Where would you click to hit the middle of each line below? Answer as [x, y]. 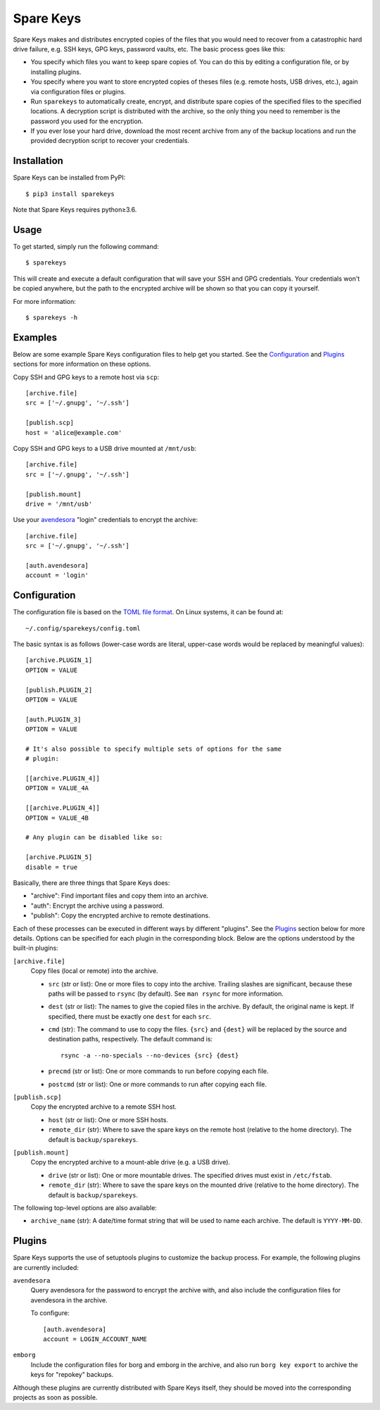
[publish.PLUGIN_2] [59, 690]
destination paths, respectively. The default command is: [131, 1039]
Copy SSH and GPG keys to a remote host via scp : [86, 377]
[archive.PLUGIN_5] [59, 857]
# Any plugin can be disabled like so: [94, 838]
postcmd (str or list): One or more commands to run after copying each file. [158, 1084]
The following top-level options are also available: [85, 1207]
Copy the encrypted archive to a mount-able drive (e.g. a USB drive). [131, 1162]
